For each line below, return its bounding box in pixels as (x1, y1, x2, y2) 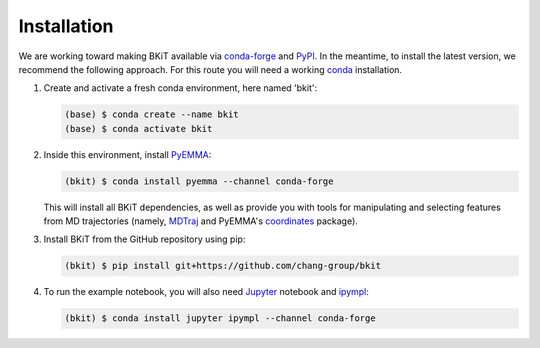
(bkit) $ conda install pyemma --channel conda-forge (64, 175, 334, 187)
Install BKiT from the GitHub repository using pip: (43, 233, 246, 245)
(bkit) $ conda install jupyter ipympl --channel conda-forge (64, 313, 376, 324)
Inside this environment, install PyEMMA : (43, 148, 212, 160)
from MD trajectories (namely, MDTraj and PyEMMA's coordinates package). (43, 215, 359, 227)
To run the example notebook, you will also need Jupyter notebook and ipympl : (43, 286, 370, 298)
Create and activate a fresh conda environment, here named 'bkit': (43, 82, 318, 94)
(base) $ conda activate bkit (64, 123, 213, 134)
